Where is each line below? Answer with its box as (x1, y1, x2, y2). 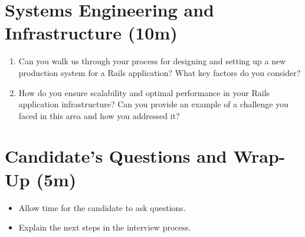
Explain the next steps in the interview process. (18, 221, 191, 233)
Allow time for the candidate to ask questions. (18, 201, 186, 213)
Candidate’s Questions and (5, 144, 227, 168)
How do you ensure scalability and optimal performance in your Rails (18, 86, 270, 98)
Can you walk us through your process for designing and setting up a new (18, 55, 286, 67)
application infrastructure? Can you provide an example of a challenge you (18, 98, 289, 110)
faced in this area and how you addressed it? (18, 109, 180, 121)
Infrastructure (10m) (5, 21, 178, 45)
